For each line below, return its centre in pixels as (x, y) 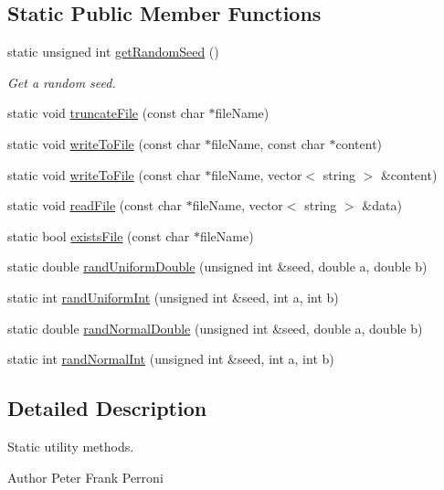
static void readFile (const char (95, 205)
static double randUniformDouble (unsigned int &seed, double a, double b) (217, 266)
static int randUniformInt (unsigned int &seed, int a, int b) (173, 297)
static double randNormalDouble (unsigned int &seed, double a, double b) (215, 328)
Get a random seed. (62, 82)
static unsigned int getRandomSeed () (113, 52)
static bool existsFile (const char (99, 235)
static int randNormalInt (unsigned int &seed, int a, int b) (171, 359)
